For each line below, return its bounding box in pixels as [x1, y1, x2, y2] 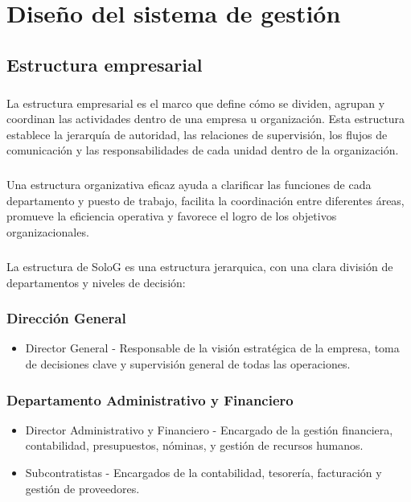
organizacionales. [6, 224, 89, 241]
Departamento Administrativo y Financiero [6, 389, 294, 409]
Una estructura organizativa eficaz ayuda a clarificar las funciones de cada [6, 176, 372, 193]
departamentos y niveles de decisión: [6, 274, 186, 290]
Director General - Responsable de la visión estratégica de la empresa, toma [25, 339, 400, 356]
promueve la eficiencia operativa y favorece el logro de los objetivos [6, 208, 337, 224]
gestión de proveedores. [25, 479, 140, 496]
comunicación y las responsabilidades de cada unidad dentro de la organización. [6, 142, 399, 158]
